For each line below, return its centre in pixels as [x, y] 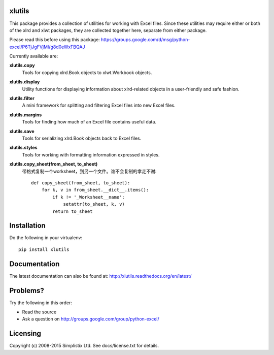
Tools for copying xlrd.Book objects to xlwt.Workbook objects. [87, 72]
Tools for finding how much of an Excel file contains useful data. [89, 122]
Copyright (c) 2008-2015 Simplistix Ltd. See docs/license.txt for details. [84, 346]
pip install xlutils [44, 249]
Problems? [27, 290]
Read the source [39, 312]
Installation [27, 226]
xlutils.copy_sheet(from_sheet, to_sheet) [54, 164]
